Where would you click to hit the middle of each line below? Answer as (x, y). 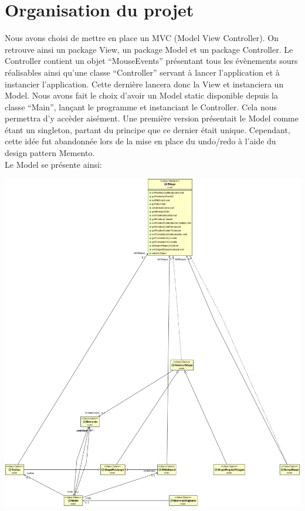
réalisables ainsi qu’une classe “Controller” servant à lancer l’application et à (142, 72)
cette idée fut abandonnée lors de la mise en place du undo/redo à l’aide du (140, 141)
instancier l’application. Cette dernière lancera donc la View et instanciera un (144, 84)
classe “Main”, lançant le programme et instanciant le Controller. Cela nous (141, 106)
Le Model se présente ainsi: (53, 164)
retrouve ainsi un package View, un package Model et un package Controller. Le (149, 49)
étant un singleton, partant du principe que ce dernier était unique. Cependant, (148, 129)
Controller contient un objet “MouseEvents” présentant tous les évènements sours (151, 61)
